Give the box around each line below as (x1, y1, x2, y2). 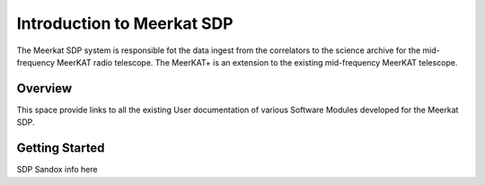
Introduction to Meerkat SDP (16, 13, 234, 33)
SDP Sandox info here (16, 164, 98, 175)
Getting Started (16, 140, 105, 156)
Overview (16, 81, 73, 96)
